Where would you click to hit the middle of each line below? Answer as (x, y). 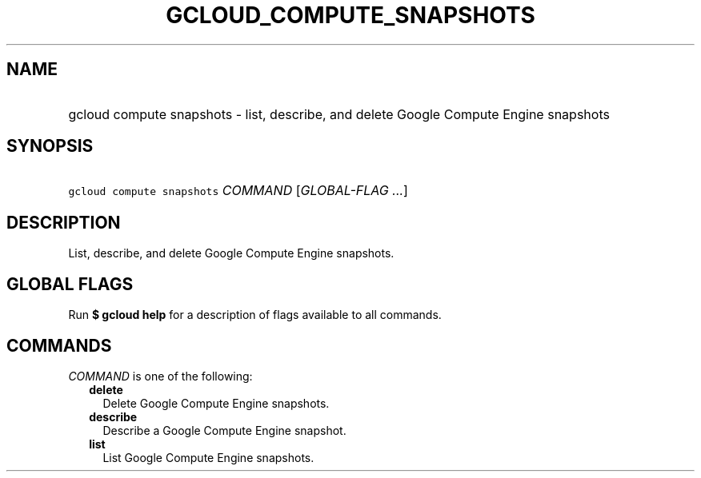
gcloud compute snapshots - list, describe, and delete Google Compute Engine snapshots (339, 114)
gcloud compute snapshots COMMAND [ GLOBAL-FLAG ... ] (238, 191)
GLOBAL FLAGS (70, 284)
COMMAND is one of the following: (160, 376)
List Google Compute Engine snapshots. (208, 457)
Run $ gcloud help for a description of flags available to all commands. (255, 315)
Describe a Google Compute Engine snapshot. (224, 430)
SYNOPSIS (50, 146)
